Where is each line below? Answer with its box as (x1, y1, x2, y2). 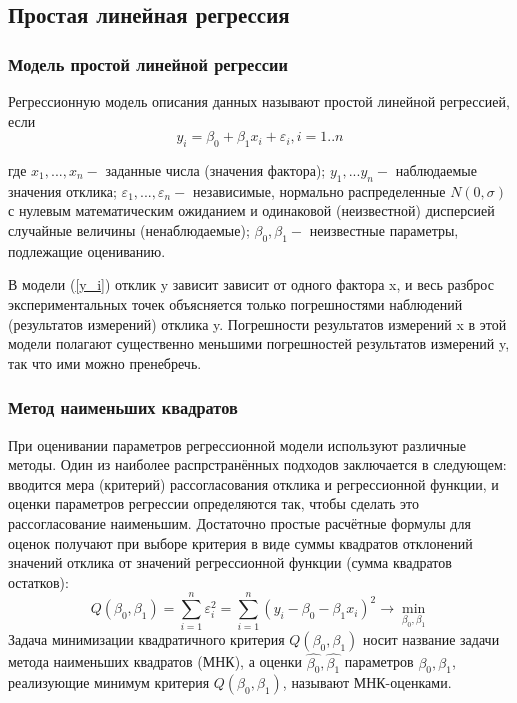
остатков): (8, 571, 69, 592)
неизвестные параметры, (309, 219, 459, 240)
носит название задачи (363, 629, 500, 650)
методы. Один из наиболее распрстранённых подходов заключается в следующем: (8, 454, 507, 475)
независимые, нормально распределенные (192, 180, 446, 201)
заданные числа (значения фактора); (105, 159, 326, 180)
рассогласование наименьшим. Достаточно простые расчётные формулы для (8, 512, 471, 533)
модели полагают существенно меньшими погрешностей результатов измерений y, (8, 333, 510, 354)
